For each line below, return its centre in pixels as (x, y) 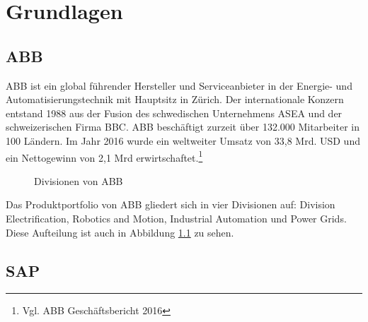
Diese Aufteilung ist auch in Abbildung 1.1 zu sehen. (120, 232)
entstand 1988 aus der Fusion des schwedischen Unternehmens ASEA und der (174, 113)
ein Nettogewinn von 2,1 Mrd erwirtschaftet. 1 (104, 156)
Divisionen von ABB (79, 180)
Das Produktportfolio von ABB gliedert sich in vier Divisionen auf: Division (171, 204)
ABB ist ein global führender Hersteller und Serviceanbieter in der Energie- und (179, 85)
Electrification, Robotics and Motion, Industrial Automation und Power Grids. (176, 218)
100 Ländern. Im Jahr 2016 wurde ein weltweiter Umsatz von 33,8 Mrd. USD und (183, 140)
